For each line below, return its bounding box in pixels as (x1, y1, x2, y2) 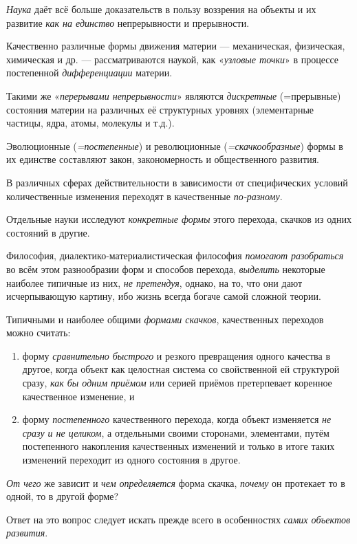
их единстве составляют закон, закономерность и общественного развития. (6, 152, 319, 166)
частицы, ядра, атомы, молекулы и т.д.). (6, 116, 175, 130)
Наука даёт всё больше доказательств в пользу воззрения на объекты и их (6, 2, 316, 16)
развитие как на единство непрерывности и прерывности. (6, 15, 250, 30)
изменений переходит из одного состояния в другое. (22, 453, 241, 467)
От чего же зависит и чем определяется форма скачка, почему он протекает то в (6, 475, 345, 490)
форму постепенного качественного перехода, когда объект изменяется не (22, 412, 332, 426)
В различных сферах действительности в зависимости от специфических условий (6, 175, 348, 189)
